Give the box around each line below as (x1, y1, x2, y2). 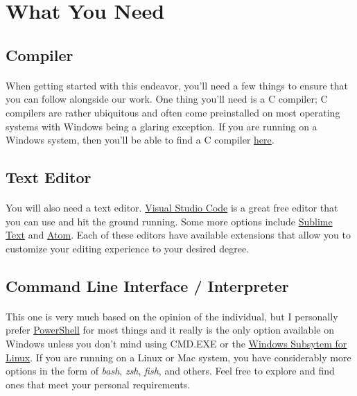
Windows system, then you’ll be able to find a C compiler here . (6, 132, 275, 147)
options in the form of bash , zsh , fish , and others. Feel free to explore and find (6, 363, 335, 378)
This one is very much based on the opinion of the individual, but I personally (6, 309, 338, 323)
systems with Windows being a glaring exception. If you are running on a (6, 119, 317, 133)
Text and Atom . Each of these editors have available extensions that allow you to (6, 227, 351, 242)
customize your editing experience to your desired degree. (6, 241, 250, 255)
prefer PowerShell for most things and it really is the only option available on (6, 322, 334, 337)
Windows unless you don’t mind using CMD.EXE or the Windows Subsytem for (6, 336, 347, 351)
